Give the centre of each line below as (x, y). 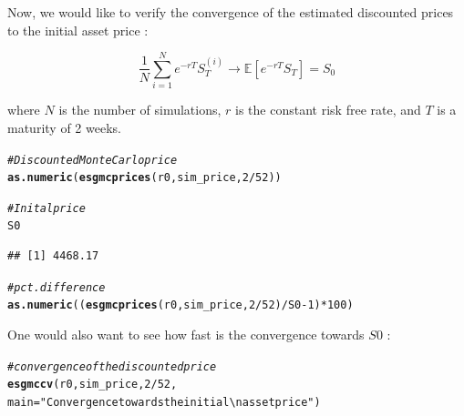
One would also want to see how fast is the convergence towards (186, 335)
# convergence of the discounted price (112, 366)
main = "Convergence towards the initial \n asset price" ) (164, 402)
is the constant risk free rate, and (328, 110)
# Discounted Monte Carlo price (93, 160)
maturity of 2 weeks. (64, 127)
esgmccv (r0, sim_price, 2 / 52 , (93, 385)
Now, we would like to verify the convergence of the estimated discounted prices (231, 12)
